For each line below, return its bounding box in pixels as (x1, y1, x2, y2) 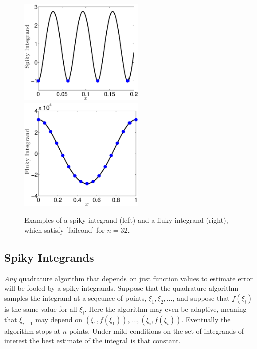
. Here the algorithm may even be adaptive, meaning (84, 303, 247, 314)
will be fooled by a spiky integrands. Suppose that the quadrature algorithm (4, 283, 239, 293)
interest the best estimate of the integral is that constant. (4, 335, 181, 346)
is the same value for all (4, 303, 77, 314)
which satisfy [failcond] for (24, 224, 105, 235)
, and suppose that (172, 292, 230, 303)
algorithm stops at (4, 325, 61, 336)
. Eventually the (181, 314, 231, 324)
